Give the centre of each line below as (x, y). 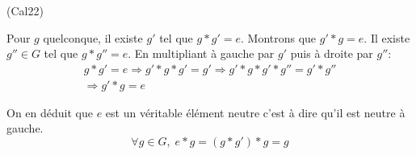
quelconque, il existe (93, 37)
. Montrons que (279, 37)
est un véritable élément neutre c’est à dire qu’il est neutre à (255, 112)
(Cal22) (25, 10)
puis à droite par (332, 53)
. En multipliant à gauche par (201, 53)
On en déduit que (50, 112)
